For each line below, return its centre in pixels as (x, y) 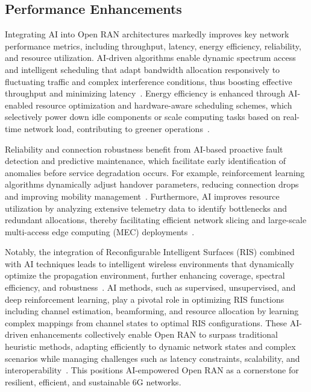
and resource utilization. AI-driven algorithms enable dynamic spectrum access (150, 58)
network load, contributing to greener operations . (117, 128)
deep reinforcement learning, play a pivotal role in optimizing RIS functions (145, 299)
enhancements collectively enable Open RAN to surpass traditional (154, 334)
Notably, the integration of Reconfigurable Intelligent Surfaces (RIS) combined (150, 252)
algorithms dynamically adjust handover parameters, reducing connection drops (152, 184)
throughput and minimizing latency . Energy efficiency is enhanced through (145, 93)
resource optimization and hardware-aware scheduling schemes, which (164, 105)
